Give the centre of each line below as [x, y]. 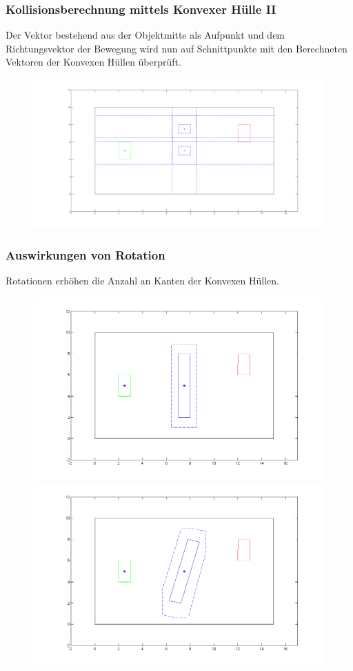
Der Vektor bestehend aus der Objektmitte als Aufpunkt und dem [145, 35]
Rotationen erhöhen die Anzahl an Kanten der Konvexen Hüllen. [142, 280]
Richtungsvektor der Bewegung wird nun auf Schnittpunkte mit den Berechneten [176, 48]
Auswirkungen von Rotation [85, 254]
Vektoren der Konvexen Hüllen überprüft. [93, 62]
